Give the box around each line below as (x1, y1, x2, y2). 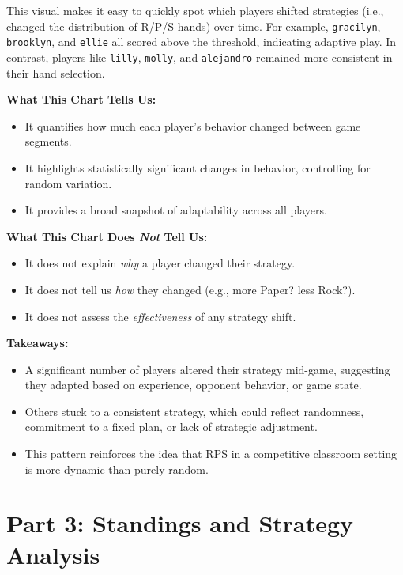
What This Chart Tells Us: (6, 91, 156, 108)
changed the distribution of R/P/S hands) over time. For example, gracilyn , (6, 17, 381, 34)
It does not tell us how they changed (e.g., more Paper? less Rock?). (24, 281, 356, 297)
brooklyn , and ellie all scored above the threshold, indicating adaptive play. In (6, 33, 397, 50)
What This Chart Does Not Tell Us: (6, 228, 208, 244)
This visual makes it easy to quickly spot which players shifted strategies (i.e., (6, 2, 384, 18)
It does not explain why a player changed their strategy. (24, 255, 296, 271)
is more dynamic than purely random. (24, 460, 209, 477)
